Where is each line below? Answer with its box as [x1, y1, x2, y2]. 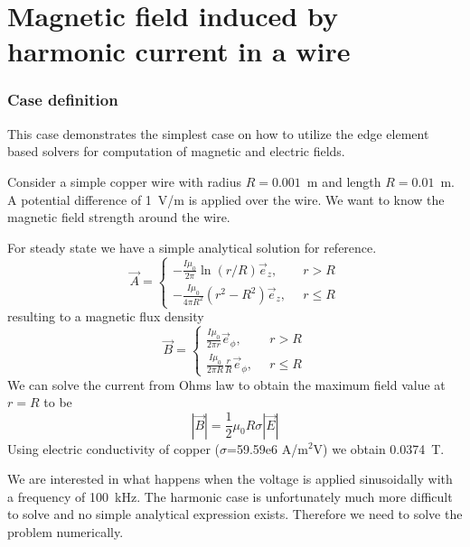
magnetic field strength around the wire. [7, 208, 230, 227]
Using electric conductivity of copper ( [7, 439, 221, 458]
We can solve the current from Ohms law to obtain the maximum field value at [7, 375, 446, 394]
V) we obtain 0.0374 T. [313, 439, 445, 458]
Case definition [7, 88, 118, 111]
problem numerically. [7, 522, 124, 541]
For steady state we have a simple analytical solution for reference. [7, 237, 377, 256]
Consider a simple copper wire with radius [7, 172, 241, 190]
